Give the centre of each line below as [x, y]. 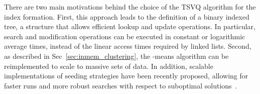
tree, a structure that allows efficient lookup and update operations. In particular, [130, 26]
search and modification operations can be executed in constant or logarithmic [125, 36]
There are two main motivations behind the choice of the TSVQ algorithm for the [130, 7]
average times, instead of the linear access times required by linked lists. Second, [128, 46]
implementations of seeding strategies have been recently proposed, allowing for [126, 76]
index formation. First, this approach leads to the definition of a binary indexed [127, 16]
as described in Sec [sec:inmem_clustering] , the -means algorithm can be [116, 56]
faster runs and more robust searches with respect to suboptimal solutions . [121, 85]
